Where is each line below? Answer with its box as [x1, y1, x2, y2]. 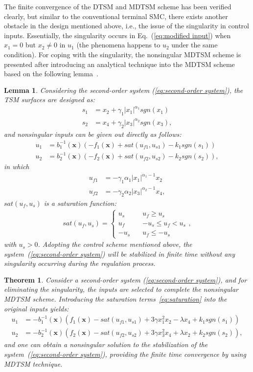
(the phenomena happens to [76, 40, 161, 50]
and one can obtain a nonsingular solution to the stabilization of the [4, 339, 208, 350]
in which [4, 161, 29, 172]
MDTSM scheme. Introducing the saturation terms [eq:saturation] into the [4, 294, 227, 304]
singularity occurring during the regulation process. [4, 258, 156, 268]
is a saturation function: [44, 197, 116, 208]
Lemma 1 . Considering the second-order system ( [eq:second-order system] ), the [4, 85, 243, 95]
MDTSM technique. [4, 358, 63, 369]
